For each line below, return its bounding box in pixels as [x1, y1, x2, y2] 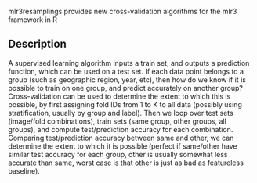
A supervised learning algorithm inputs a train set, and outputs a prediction [8, 58, 250, 67]
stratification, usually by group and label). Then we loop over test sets [8, 108, 233, 117]
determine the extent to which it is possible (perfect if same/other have [8, 141, 237, 151]
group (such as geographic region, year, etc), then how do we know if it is [8, 74, 247, 84]
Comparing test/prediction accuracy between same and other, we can [8, 133, 234, 142]
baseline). [8, 166, 41, 175]
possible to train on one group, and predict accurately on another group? [8, 83, 243, 92]
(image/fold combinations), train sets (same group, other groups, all [8, 117, 227, 126]
